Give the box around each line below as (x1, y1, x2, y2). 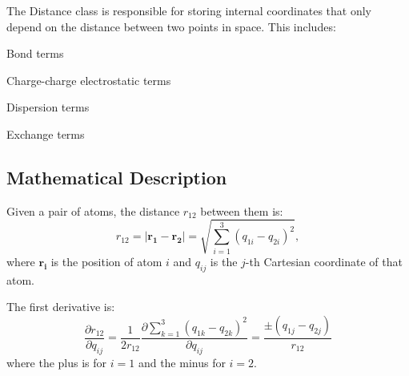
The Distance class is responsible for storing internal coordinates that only (6, 2, 372, 18)
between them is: (200, 202, 283, 219)
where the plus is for (6, 354, 107, 370)
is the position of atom (50, 253, 162, 269)
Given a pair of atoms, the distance (6, 202, 180, 219)
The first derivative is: (6, 298, 115, 315)
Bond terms (6, 45, 64, 62)
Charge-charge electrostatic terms (6, 71, 171, 88)
